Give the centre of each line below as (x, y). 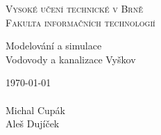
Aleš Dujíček (33, 124)
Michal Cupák (35, 110)
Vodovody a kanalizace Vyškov (71, 59)
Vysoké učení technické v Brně (74, 8)
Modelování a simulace (54, 46)
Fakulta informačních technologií (80, 22)
